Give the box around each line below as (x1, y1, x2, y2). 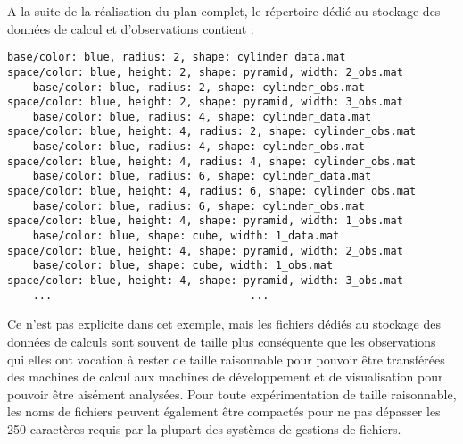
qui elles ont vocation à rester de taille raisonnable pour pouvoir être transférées (7, 349, 445, 368)
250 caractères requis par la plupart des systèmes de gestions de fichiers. (7, 419, 401, 438)
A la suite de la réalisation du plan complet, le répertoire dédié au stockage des (7, 2, 441, 20)
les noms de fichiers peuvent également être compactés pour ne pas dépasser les (7, 402, 441, 421)
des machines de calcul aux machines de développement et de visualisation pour (7, 367, 443, 386)
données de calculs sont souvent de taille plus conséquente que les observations (7, 331, 436, 350)
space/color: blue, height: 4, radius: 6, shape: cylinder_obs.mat (7, 185, 417, 198)
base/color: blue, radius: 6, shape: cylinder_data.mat (32, 170, 372, 183)
